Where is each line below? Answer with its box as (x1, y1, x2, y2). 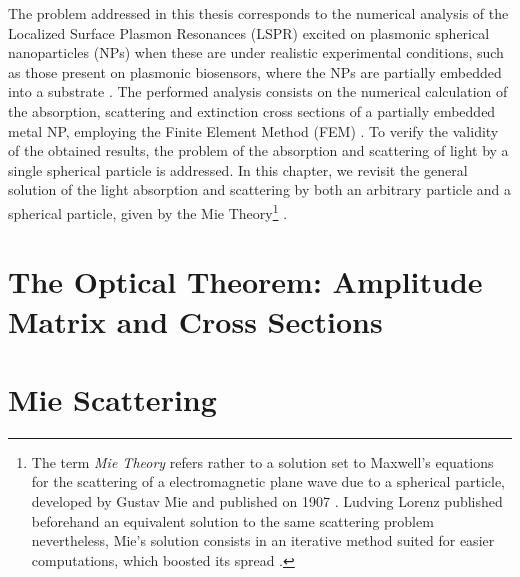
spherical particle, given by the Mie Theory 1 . (8, 199, 288, 223)
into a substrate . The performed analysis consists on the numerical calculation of (8, 81, 508, 102)
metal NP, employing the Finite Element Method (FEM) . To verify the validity (8, 120, 499, 141)
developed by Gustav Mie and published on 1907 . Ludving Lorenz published (31, 491, 503, 512)
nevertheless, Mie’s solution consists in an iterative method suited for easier (31, 530, 495, 551)
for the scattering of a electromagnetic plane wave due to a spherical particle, (31, 471, 505, 492)
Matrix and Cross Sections (8, 300, 383, 341)
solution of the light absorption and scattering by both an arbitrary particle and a (8, 179, 511, 200)
